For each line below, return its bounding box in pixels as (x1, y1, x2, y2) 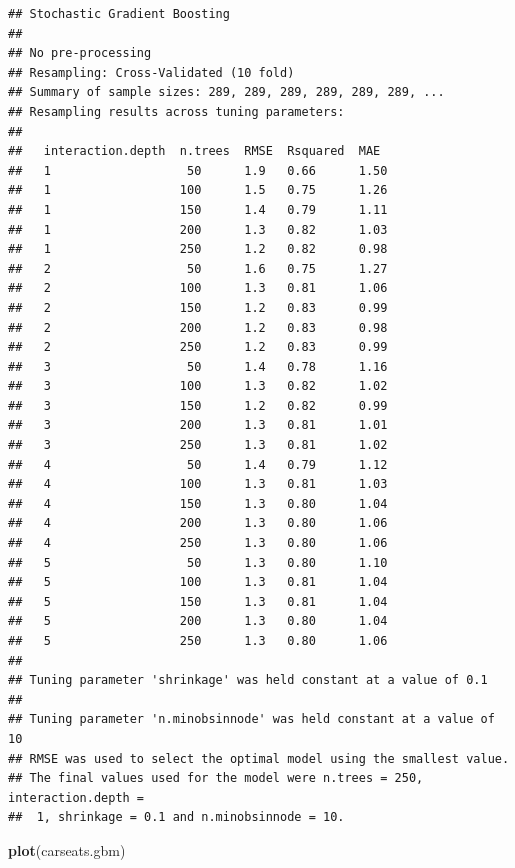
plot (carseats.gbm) (8, 839, 126, 860)
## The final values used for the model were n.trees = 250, (8, 771, 424, 786)
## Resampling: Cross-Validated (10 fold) (8, 65, 295, 80)
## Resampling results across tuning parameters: (8, 104, 345, 119)
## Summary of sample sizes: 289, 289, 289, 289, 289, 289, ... (8, 85, 445, 100)
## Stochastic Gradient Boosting (8, 7, 230, 21)
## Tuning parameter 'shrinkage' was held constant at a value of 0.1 (8, 673, 488, 688)
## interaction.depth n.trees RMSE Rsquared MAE (8, 144, 381, 159)
